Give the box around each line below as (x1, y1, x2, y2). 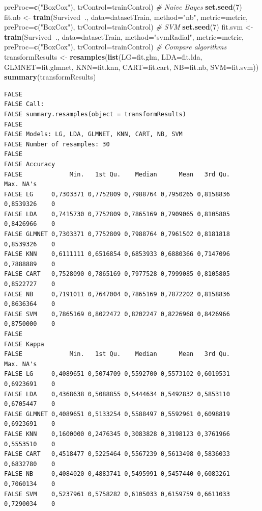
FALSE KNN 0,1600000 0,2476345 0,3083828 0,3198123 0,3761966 (4, 430, 230, 438)
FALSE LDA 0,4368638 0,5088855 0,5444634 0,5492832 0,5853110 (4, 390, 230, 398)
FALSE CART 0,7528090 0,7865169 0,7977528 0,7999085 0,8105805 (4, 270, 230, 278)
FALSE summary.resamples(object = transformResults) (4, 110, 186, 118)
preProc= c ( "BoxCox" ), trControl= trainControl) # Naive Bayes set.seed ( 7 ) (4, 2, 242, 12)
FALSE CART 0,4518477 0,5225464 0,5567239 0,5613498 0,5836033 (4, 450, 230, 458)
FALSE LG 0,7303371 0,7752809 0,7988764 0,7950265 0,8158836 (4, 190, 230, 198)
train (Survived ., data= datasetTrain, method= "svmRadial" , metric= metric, (4, 31, 244, 42)
